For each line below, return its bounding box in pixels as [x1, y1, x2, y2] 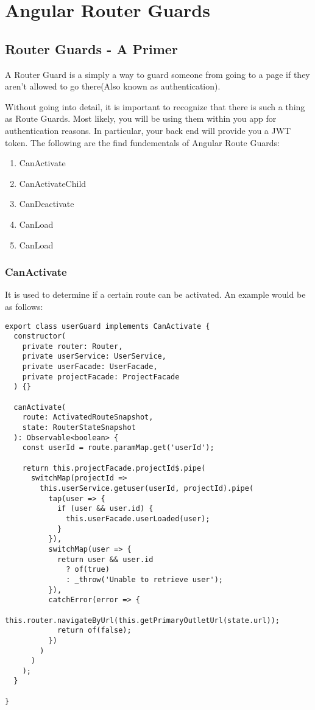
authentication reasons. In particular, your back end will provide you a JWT [5, 124, 291, 136]
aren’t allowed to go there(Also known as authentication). [5, 80, 221, 93]
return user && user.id [57, 555, 154, 564]
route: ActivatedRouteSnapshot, [22, 413, 154, 422]
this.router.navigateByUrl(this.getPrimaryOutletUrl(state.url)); [5, 616, 280, 625]
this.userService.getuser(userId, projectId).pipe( [40, 484, 254, 493]
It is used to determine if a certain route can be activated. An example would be [5, 288, 306, 301]
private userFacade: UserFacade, [22, 362, 158, 371]
